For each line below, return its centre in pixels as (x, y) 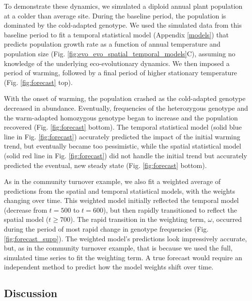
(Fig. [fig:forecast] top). (38, 82)
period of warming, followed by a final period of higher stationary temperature (121, 73)
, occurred (227, 219)
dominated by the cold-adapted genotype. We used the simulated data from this (123, 25)
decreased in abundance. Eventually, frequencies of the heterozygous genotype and (126, 108)
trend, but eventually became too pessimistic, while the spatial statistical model (123, 146)
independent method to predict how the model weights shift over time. (109, 267)
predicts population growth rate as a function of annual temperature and (112, 44)
